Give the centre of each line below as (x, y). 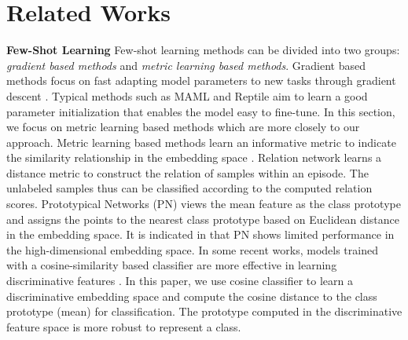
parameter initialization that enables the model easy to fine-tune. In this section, (201, 111)
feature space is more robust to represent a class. (124, 326)
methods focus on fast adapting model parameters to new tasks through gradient (201, 80)
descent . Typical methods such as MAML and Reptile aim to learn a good (187, 95)
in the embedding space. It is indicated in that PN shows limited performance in (200, 234)
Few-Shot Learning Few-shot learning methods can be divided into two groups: (203, 50)
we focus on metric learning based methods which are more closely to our (183, 127)
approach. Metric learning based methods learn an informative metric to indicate (201, 142)
